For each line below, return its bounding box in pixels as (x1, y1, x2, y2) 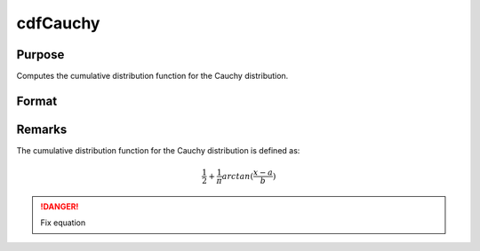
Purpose (16, 47, 65, 62)
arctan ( (221, 171, 253, 181)
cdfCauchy (16, 13, 100, 33)
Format (16, 93, 58, 108)
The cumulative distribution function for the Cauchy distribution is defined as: (16, 145, 300, 155)
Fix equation (40, 217, 86, 228)
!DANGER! (40, 200, 79, 212)
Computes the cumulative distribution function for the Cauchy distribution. (16, 71, 289, 82)
